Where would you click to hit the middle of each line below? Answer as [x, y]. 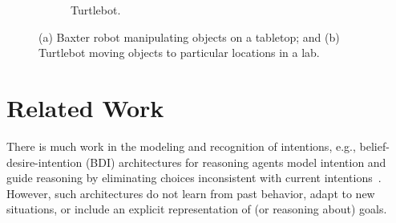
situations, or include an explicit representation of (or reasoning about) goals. [197, 209]
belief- [374, 146]
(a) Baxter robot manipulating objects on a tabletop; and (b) [189, 36]
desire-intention [44, 162]
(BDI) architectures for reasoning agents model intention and [236, 162]
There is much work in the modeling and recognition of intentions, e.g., [181, 146]
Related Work [85, 107]
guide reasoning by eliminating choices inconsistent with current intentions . [194, 178]
